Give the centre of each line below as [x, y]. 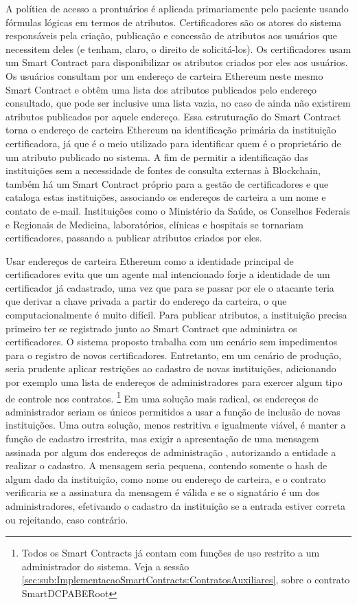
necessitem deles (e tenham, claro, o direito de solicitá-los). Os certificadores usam [178, 48]
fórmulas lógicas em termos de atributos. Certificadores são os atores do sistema [174, 22]
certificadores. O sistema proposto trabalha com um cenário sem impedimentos [172, 342]
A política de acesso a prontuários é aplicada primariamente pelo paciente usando [177, 8]
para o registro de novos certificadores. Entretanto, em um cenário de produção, [174, 355]
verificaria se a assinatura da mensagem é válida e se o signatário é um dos [163, 492]
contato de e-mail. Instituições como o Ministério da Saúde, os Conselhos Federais [178, 210]
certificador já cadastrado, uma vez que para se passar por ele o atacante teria [170, 287]
